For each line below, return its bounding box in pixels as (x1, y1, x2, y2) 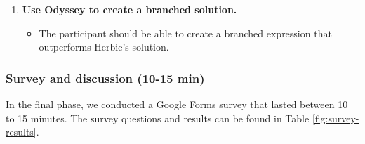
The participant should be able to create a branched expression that (39, 25, 332, 40)
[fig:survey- (312, 110, 359, 125)
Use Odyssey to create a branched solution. (22, 2, 237, 16)
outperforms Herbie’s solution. (39, 39, 169, 54)
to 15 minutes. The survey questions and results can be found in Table (6, 110, 310, 125)
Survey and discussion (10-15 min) (6, 69, 205, 86)
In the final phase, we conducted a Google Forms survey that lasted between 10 (6, 97, 348, 111)
